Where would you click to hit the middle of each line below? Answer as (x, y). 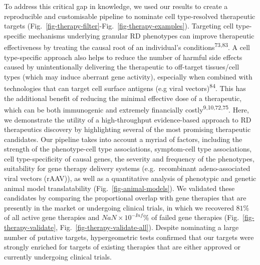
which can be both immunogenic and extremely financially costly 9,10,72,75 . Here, (126, 109)
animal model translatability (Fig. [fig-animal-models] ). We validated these (119, 188)
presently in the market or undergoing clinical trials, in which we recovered (119, 207)
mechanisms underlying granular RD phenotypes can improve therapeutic (141, 35)
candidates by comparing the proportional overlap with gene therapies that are (125, 198)
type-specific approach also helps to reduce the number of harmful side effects (123, 57)
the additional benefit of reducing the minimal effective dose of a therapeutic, (123, 98)
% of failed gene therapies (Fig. (191, 217)
